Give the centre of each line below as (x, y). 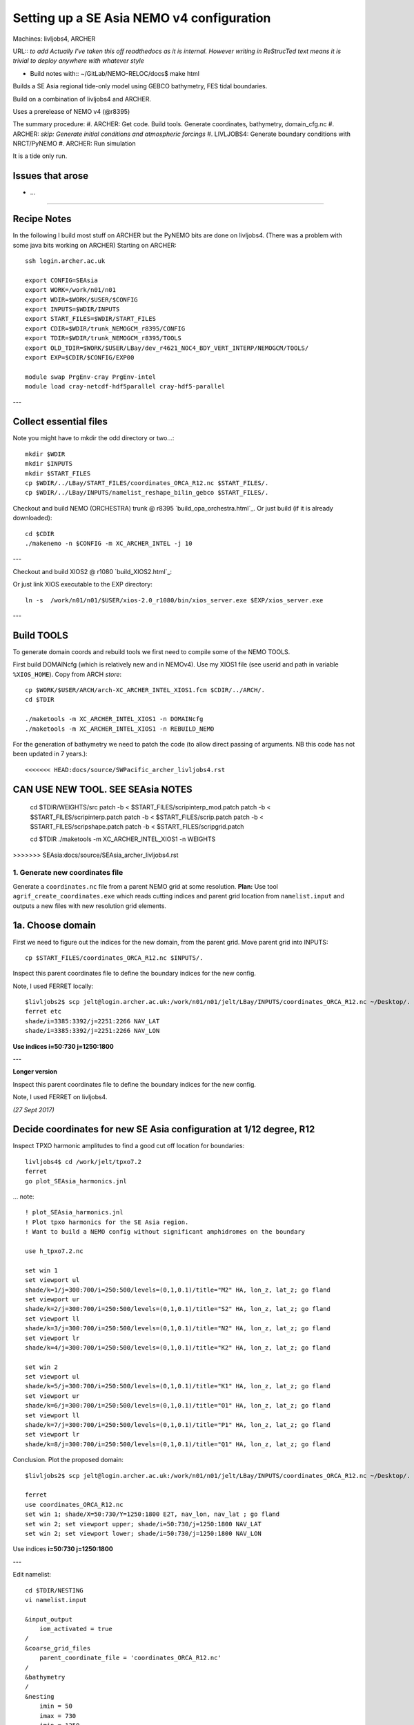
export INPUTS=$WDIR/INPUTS (72, 309)
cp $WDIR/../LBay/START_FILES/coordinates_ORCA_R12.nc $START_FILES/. (147, 483)
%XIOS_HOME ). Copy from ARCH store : (67, 674)
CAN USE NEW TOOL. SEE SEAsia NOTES (102, 789)
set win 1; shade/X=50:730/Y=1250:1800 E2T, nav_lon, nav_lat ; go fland (152, 1514)
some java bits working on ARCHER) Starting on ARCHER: (95, 245)
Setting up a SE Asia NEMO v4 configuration (142, 18)
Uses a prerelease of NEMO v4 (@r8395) (71, 111)
